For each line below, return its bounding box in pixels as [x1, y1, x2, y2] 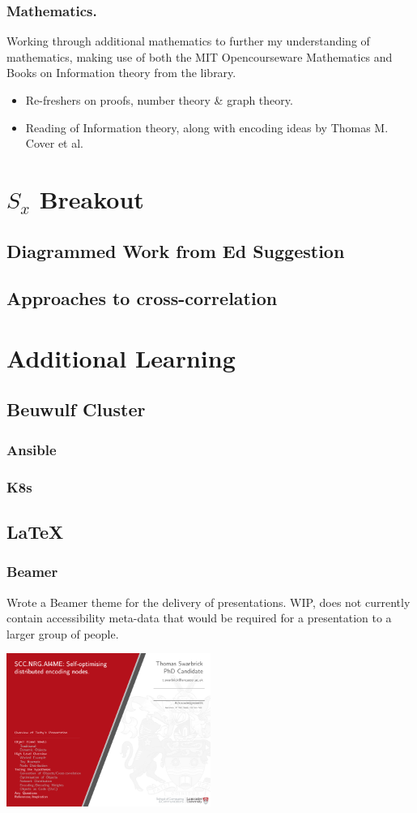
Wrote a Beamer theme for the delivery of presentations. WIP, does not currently [6, 593, 411, 610]
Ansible [6, 439, 57, 459]
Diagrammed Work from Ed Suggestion [6, 238, 345, 263]
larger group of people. [6, 625, 119, 642]
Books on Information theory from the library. [6, 64, 236, 81]
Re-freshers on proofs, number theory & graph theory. [25, 92, 293, 108]
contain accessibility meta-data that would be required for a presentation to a [6, 609, 392, 626]
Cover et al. [25, 135, 83, 152]
